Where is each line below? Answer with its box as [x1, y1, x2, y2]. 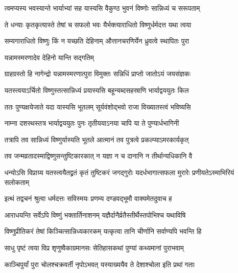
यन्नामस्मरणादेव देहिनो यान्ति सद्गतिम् [4, 52, 94, 62]
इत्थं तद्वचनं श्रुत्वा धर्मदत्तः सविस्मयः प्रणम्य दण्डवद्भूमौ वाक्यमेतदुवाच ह [4, 193, 172, 204]
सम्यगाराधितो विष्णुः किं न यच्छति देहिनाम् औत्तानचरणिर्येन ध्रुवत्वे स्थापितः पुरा [4, 36, 189, 46]
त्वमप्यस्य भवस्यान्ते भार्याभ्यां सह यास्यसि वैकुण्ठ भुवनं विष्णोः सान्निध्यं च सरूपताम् [4, 3, 200, 13]
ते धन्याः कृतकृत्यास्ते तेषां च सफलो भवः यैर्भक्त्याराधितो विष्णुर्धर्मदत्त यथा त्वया [4, 19, 191, 29]
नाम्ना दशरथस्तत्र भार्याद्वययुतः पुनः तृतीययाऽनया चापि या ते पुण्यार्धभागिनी [4, 118, 179, 128]
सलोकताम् [4, 177, 29, 187]
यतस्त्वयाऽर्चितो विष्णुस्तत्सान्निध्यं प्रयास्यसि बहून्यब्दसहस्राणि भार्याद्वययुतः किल [4, 85, 189, 95]
